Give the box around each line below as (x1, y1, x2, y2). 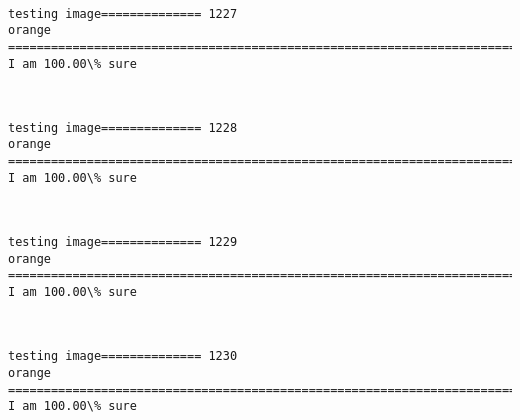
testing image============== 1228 (8, 120, 238, 135)
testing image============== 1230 (8, 349, 238, 364)
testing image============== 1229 (8, 235, 238, 250)
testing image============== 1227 (8, 6, 238, 21)
